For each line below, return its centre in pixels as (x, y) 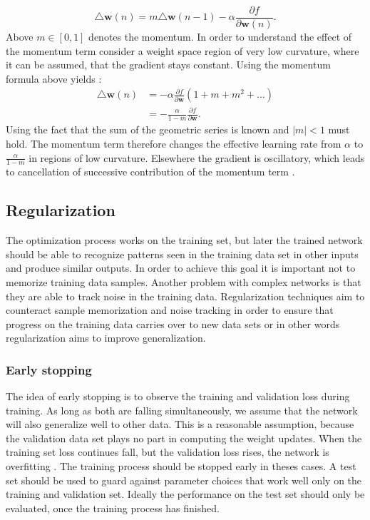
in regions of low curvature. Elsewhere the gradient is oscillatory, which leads (197, 157)
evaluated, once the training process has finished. (113, 508)
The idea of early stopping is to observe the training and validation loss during (178, 396)
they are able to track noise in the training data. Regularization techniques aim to (185, 296)
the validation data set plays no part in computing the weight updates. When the (184, 438)
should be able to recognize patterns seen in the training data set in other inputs (182, 254)
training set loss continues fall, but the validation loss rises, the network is (168, 452)
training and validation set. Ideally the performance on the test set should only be (185, 494)
